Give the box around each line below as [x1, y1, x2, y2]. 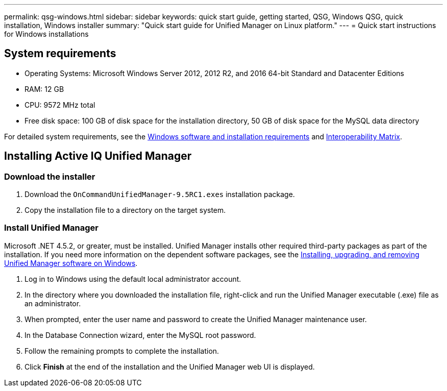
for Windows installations [4, 30, 89, 38]
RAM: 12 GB [24, 84, 64, 93]
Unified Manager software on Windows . [4, 258, 138, 267]
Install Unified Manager [4, 223, 99, 233]
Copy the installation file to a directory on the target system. [24, 206, 226, 215]
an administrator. [24, 299, 81, 308]
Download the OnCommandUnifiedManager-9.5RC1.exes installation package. [24, 190, 295, 199]
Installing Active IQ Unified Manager [4, 150, 192, 163]
